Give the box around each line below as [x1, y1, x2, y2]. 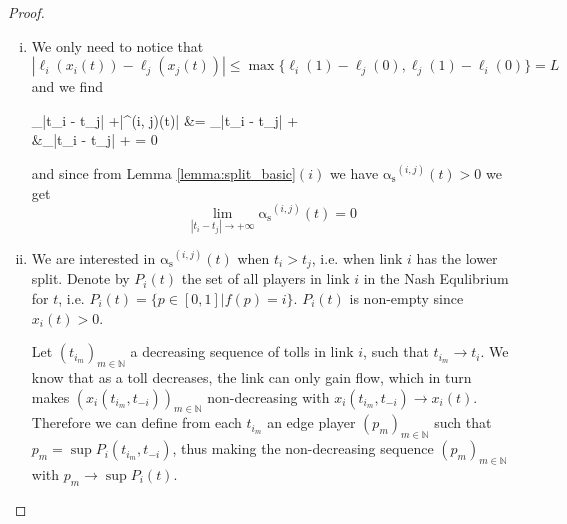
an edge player [267, 412, 356, 433]
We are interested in [31, 247, 156, 268]
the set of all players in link [181, 268, 350, 289]
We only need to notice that [31, 35, 204, 56]
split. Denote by [31, 268, 130, 289]
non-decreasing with [207, 386, 330, 407]
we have [329, 162, 379, 183]
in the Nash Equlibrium [363, 268, 509, 289]
